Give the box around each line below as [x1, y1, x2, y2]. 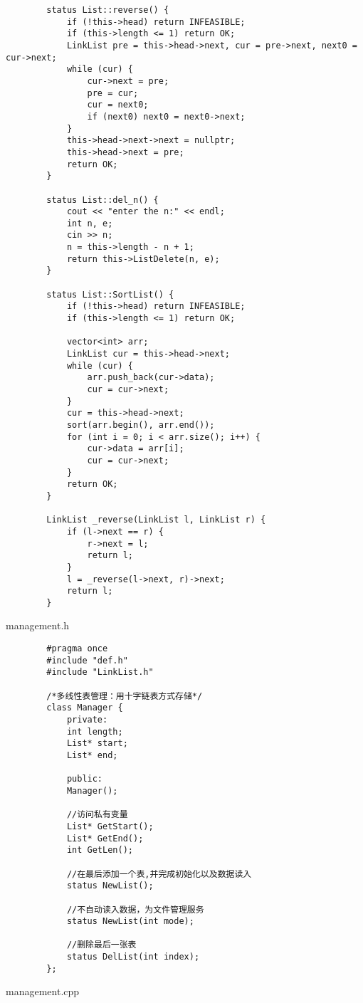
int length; [66, 726, 123, 737]
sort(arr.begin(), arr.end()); [66, 419, 215, 430]
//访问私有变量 [66, 809, 128, 820]
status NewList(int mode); [66, 916, 194, 927]
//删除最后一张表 [66, 940, 137, 950]
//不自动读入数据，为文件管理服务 [66, 904, 204, 915]
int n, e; [66, 218, 113, 229]
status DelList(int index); [66, 952, 200, 962]
